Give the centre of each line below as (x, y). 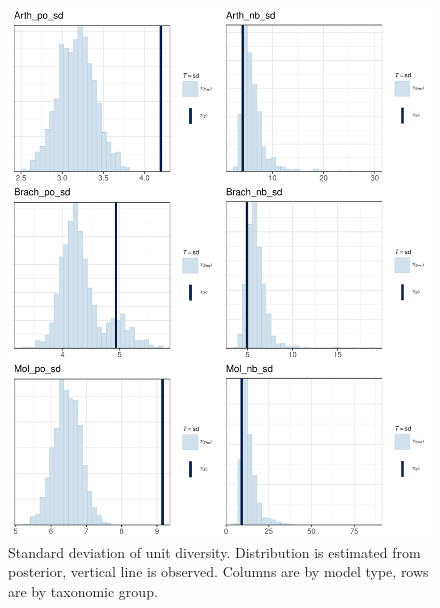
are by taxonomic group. (83, 590)
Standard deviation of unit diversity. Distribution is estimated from (214, 551)
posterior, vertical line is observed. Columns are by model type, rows (218, 571)
